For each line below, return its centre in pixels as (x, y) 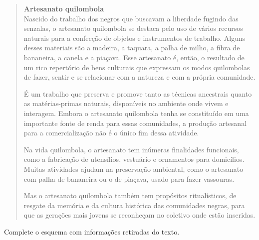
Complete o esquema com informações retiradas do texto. (92, 231)
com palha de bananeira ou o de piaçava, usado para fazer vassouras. (129, 179)
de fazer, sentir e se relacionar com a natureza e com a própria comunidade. (139, 77)
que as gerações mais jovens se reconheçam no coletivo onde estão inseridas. (139, 215)
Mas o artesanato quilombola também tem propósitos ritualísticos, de (130, 195)
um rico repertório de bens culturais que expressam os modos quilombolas (137, 67)
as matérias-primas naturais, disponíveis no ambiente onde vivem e (126, 103)
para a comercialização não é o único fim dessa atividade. (111, 133)
